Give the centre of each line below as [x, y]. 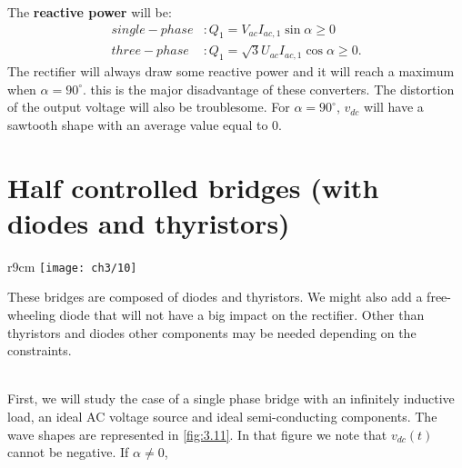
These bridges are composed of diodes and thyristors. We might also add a [215, 297]
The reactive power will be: [90, 12]
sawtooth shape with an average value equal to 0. [145, 124]
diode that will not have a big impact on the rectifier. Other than [242, 314]
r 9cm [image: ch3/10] [72, 266]
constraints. [40, 350]
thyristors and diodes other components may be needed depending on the [212, 332]
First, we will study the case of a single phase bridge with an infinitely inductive [231, 398]
